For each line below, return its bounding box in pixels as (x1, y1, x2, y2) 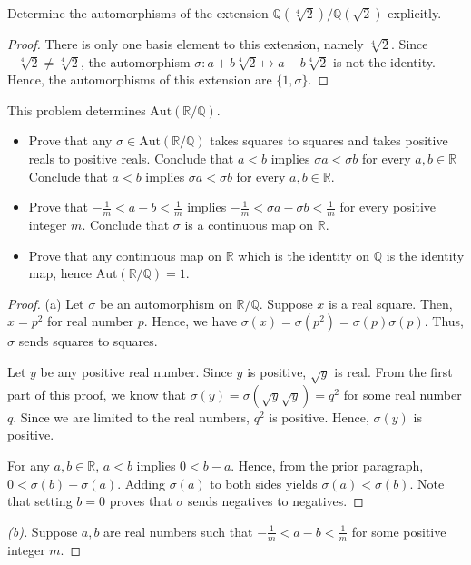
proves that (109, 491, 172, 510)
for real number (47, 312, 134, 331)
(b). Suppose (7, 521, 78, 540)
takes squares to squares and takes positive (210, 131, 448, 150)
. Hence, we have (143, 312, 238, 331)
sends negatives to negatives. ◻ (187, 491, 364, 510)
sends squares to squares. (18, 332, 158, 351)
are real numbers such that (103, 521, 253, 540)
